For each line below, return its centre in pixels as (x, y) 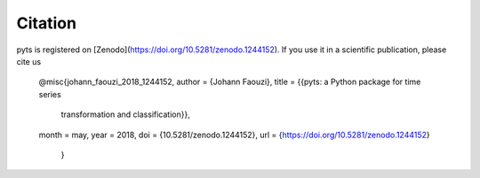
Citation (47, 23)
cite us (29, 61)
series (50, 94)
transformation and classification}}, (125, 114)
